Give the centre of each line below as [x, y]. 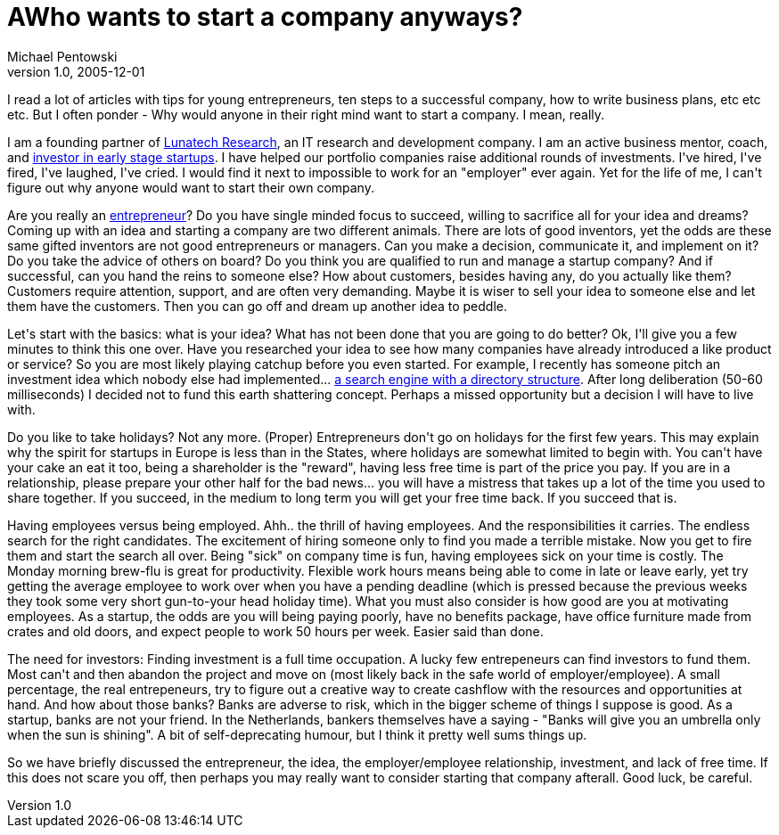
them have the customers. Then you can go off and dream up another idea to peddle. [257, 306]
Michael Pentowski [62, 56]
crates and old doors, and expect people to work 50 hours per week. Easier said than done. [275, 631]
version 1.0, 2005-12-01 [76, 71]
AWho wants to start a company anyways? [265, 17]
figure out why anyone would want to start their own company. [191, 187]
